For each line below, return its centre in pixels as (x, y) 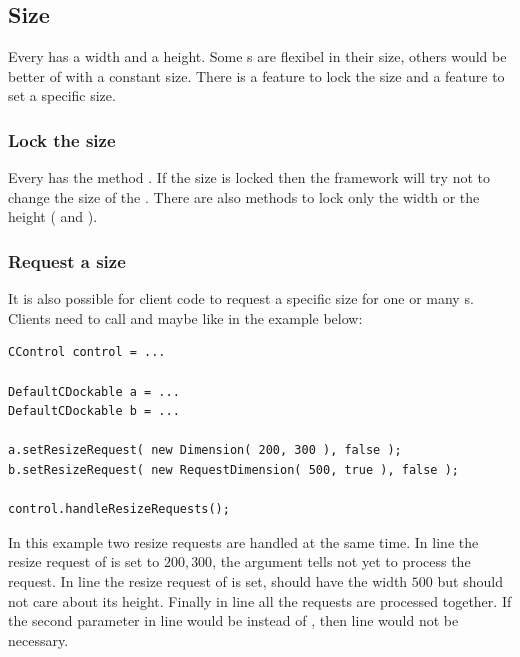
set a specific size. (62, 95)
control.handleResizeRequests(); (119, 509)
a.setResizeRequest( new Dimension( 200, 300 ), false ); (205, 450)
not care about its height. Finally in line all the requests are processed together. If (260, 600)
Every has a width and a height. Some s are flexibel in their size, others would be (257, 56)
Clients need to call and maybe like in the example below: (185, 317)
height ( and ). (53, 216)
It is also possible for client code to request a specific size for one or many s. (241, 298)
